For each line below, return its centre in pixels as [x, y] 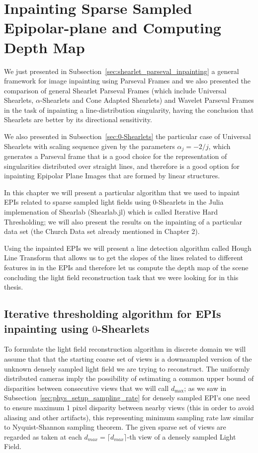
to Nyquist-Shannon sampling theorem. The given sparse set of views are [115, 427]
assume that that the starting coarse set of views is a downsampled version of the [128, 359]
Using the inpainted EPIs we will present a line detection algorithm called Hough [128, 248]
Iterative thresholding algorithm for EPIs [113, 314]
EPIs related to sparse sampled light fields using [77, 202]
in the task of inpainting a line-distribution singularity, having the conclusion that [129, 110]
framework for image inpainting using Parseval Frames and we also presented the [128, 81]
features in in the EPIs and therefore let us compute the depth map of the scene [126, 267]
